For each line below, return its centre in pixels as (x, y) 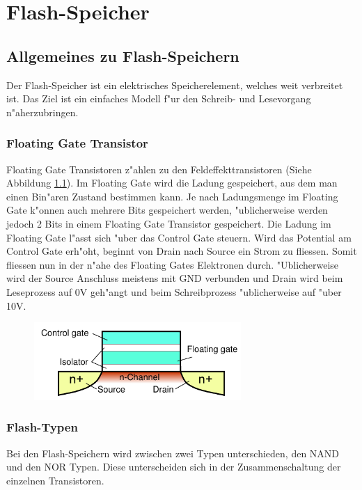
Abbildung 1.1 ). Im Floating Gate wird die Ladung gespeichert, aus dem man (172, 183)
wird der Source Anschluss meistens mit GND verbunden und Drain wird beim (175, 278)
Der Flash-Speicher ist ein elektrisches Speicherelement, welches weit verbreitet (175, 85)
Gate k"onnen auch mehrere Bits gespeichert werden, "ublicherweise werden (167, 210)
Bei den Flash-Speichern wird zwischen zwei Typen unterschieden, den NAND (173, 453)
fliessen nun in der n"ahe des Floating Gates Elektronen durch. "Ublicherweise (173, 264)
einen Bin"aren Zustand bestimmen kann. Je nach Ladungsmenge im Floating (172, 196)
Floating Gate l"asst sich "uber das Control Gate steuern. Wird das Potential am (179, 237)
